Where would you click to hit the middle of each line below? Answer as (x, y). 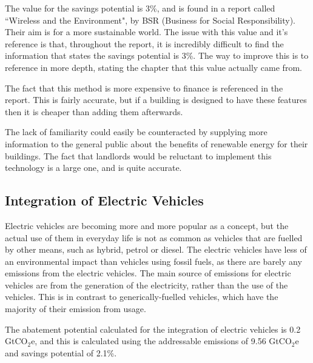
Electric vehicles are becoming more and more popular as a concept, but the (147, 225)
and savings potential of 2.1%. (61, 352)
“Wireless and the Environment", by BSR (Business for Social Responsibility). (150, 20)
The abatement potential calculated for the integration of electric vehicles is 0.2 (153, 329)
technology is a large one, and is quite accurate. (93, 168)
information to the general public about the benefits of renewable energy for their (156, 143)
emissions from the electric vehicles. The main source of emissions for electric (148, 273)
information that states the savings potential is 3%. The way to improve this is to (157, 55)
